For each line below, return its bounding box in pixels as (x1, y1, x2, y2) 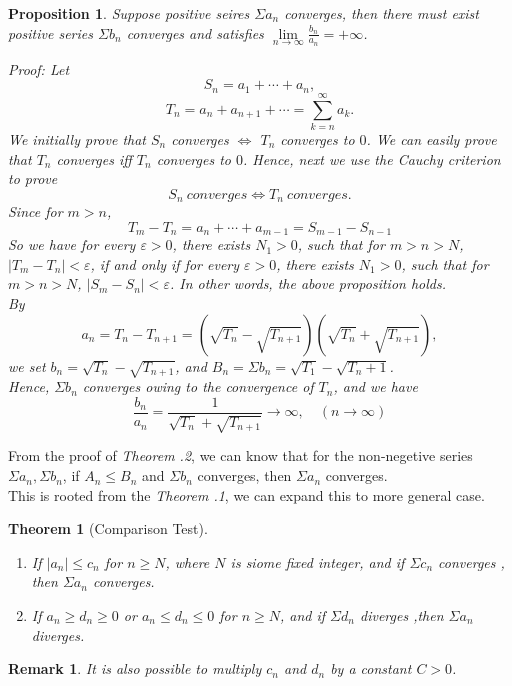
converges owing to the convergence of (82, 376, 314, 397)
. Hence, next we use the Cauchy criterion (242, 148, 501, 169)
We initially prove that (8, 129, 146, 149)
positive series (8, 22, 93, 43)
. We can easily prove (366, 129, 497, 149)
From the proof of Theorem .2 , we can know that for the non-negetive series (8, 445, 473, 466)
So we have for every (8, 234, 136, 255)
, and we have (333, 376, 418, 397)
